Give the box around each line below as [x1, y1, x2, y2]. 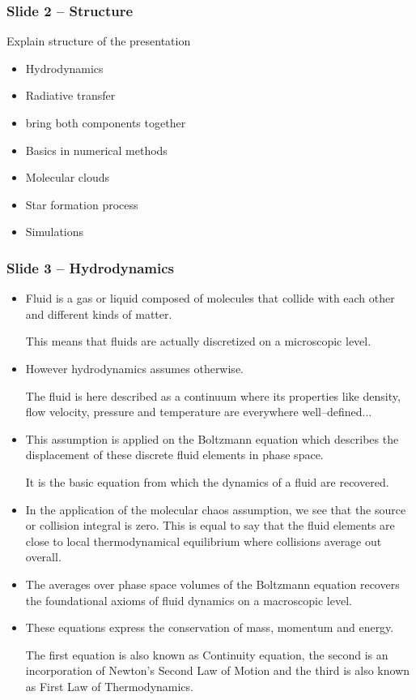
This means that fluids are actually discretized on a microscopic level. [25, 333, 371, 350]
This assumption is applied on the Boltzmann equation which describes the [25, 430, 399, 447]
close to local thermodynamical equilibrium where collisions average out [25, 532, 382, 549]
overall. [25, 548, 62, 565]
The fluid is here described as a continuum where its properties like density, [25, 387, 401, 404]
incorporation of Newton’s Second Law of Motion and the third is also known [25, 662, 410, 679]
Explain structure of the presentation [6, 32, 191, 49]
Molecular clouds [25, 169, 109, 186]
